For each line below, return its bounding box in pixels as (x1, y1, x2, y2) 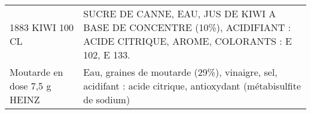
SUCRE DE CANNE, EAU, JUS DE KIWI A (83, 7, 276, 20)
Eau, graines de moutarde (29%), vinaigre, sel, (83, 65, 278, 79)
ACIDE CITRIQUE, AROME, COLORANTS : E (83, 34, 292, 48)
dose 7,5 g (10, 79, 51, 93)
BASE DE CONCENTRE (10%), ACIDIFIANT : (83, 20, 291, 34)
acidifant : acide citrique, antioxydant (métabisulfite (83, 79, 301, 93)
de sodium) (83, 93, 130, 106)
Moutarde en (10, 65, 63, 79)
